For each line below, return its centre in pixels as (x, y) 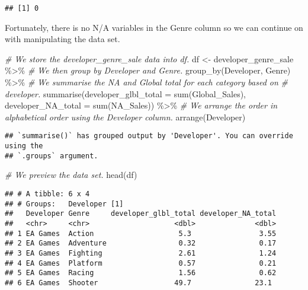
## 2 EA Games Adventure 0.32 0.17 (141, 243)
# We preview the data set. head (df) (71, 175)
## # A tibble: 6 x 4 (47, 194)
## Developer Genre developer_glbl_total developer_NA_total (141, 214)
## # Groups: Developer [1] (64, 204)
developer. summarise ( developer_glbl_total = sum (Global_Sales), (125, 93)
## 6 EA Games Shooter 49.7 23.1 (139, 283)
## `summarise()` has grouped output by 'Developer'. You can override (149, 136)
